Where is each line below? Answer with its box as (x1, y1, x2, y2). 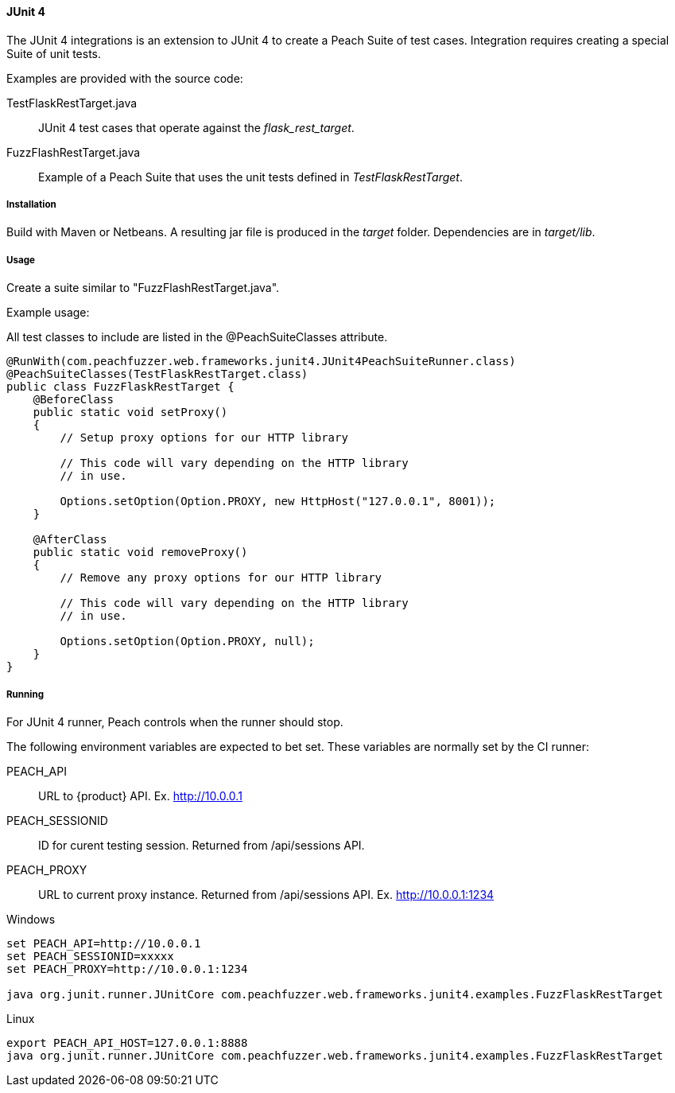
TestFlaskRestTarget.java (6, 95, 138, 110)
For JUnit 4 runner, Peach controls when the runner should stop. (6, 714, 343, 729)
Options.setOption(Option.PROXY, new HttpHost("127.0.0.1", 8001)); (60, 495, 496, 508)
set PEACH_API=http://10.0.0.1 (6, 936, 201, 950)
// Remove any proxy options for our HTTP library (60, 571, 382, 585)
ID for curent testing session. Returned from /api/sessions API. (38, 838, 365, 852)
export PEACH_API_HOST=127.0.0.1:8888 (6, 1036, 248, 1049)
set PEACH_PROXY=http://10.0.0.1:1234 (6, 962, 248, 975)
